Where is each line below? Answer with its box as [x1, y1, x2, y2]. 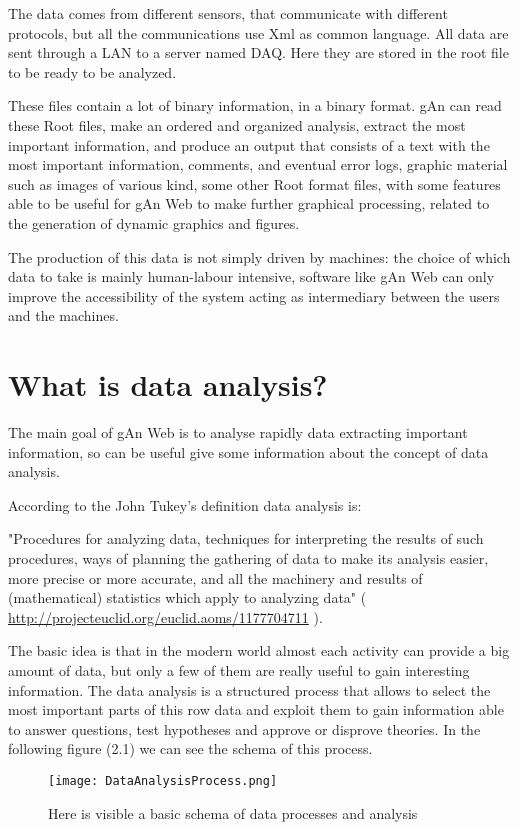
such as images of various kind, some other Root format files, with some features [8, 173, 501, 194]
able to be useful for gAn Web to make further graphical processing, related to [8, 193, 490, 214]
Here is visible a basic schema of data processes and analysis [48, 802, 418, 823]
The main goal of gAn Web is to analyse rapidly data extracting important [8, 422, 468, 443]
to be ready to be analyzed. [8, 61, 177, 82]
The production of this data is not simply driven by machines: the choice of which [8, 246, 511, 267]
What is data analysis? [8, 364, 328, 405]
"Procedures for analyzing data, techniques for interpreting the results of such [8, 528, 484, 549]
